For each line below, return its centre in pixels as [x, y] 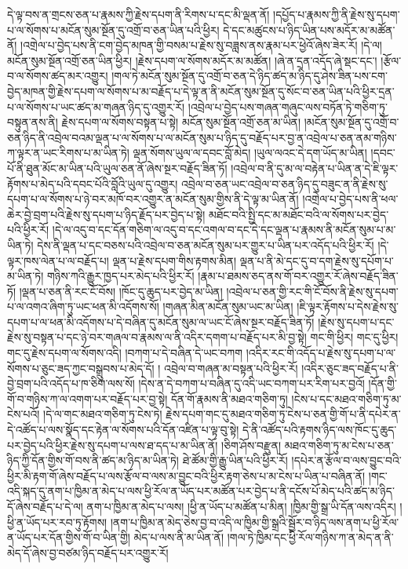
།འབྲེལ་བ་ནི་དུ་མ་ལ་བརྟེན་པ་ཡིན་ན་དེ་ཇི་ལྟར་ [315, 168]
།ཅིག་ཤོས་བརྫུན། [251, 445]
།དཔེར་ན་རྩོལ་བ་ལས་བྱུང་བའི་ [346, 460]
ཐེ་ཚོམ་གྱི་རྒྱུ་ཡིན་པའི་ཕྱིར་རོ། [235, 460]
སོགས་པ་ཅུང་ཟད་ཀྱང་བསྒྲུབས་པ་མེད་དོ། [81, 368]
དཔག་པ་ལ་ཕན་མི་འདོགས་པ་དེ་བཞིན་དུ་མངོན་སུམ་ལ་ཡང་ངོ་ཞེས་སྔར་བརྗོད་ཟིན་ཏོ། [161, 321]
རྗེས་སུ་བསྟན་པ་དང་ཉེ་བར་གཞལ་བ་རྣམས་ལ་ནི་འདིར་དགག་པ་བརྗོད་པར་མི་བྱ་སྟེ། [157, 337]
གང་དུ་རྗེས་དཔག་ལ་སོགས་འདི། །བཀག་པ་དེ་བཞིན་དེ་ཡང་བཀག [125, 353]
